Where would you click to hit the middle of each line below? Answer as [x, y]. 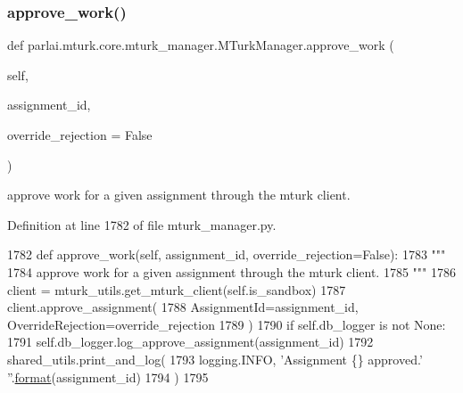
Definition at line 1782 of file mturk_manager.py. [142, 224]
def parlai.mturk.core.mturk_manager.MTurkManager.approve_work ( [201, 45]
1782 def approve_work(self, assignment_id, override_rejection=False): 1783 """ [227, 254]
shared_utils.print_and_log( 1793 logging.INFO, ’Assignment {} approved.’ [215, 359]
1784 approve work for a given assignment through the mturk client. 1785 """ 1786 [231, 271]
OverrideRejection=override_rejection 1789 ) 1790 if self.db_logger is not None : [227, 324]
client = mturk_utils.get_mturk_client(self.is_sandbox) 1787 [177, 289]
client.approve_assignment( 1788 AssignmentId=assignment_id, [183, 307]
